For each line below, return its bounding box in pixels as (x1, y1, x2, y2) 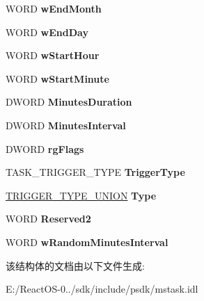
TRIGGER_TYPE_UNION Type (6, 188, 157, 202)
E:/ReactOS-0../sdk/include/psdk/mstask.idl (6, 282, 198, 296)
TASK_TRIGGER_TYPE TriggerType (6, 165, 185, 179)
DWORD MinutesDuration (6, 95, 132, 109)
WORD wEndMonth (6, 1, 102, 15)
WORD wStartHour (6, 48, 100, 63)
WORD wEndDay (6, 24, 88, 39)
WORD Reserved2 (6, 211, 91, 226)
